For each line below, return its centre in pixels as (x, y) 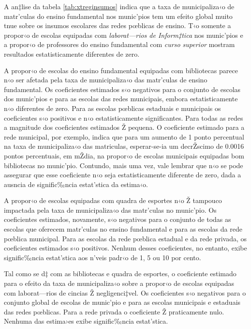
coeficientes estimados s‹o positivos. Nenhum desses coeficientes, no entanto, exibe (125, 248)
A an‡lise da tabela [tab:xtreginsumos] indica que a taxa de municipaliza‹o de (119, 6)
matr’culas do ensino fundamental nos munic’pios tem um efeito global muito (118, 16)
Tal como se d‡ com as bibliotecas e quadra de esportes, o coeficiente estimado (120, 274)
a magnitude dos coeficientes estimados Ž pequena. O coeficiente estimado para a (124, 127)
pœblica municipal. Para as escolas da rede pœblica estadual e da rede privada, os (125, 238)
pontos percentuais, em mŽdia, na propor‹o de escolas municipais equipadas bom (124, 155)
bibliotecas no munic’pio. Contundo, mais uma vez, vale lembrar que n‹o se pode (124, 165)
